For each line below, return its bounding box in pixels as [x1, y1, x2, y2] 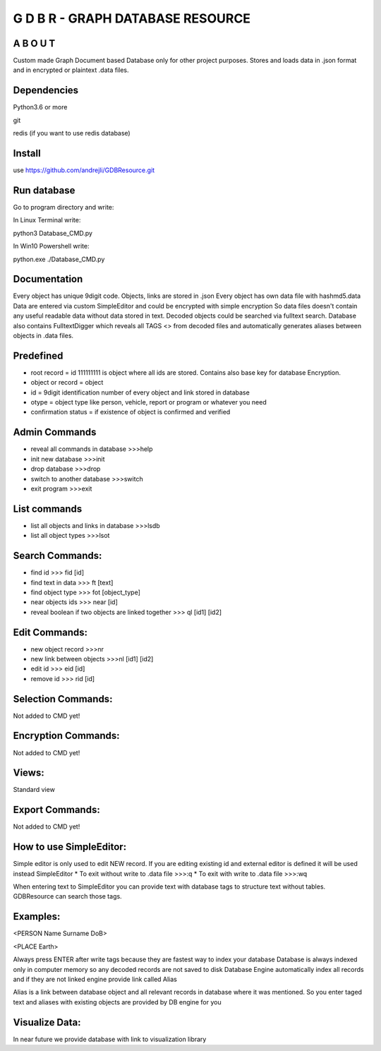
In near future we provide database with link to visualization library [13, 1035, 207, 1043]
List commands [13, 503, 83, 515]
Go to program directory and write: [13, 203, 114, 211]
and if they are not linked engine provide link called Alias [13, 975, 178, 983]
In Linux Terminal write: [13, 216, 81, 224]
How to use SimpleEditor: [13, 841, 127, 853]
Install [13, 147, 42, 159]
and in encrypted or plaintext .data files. [13, 66, 129, 74]
